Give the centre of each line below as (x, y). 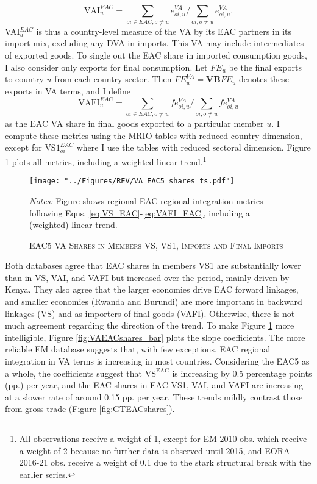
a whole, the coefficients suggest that (73, 373)
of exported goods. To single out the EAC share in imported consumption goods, (156, 55)
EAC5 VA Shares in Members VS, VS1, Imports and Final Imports (156, 245)
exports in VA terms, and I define (68, 91)
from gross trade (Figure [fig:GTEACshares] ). (90, 409)
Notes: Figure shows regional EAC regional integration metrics (146, 200)
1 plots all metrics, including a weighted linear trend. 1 (106, 161)
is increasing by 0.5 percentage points (242, 373)
